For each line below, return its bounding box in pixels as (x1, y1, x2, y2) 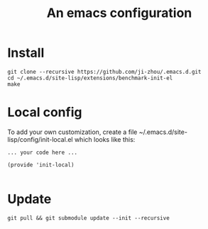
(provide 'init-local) (7, 161, 75, 168)
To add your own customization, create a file (7, 128, 138, 136)
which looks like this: (74, 135, 136, 143)
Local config (7, 104, 82, 121)
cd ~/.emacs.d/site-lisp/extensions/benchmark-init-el (7, 74, 173, 82)
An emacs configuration (46, 5, 192, 21)
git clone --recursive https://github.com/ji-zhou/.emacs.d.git (7, 68, 202, 75)
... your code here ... (7, 149, 78, 156)
